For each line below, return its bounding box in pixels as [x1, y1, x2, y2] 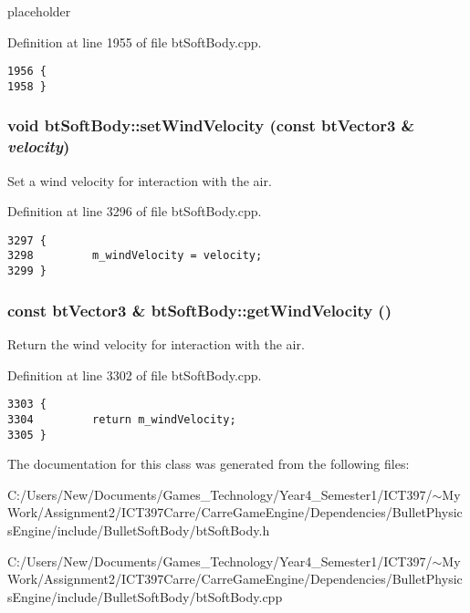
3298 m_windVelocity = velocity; [7, 249, 263, 263]
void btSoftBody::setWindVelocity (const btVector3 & [7, 114, 415, 137]
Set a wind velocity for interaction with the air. [7, 171, 272, 190]
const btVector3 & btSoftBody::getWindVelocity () [7, 298, 392, 321]
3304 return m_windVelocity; [7, 412, 236, 426]
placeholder [7, 2, 71, 20]
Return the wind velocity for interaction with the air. [7, 335, 305, 354]
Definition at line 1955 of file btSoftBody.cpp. [7, 32, 262, 51]
